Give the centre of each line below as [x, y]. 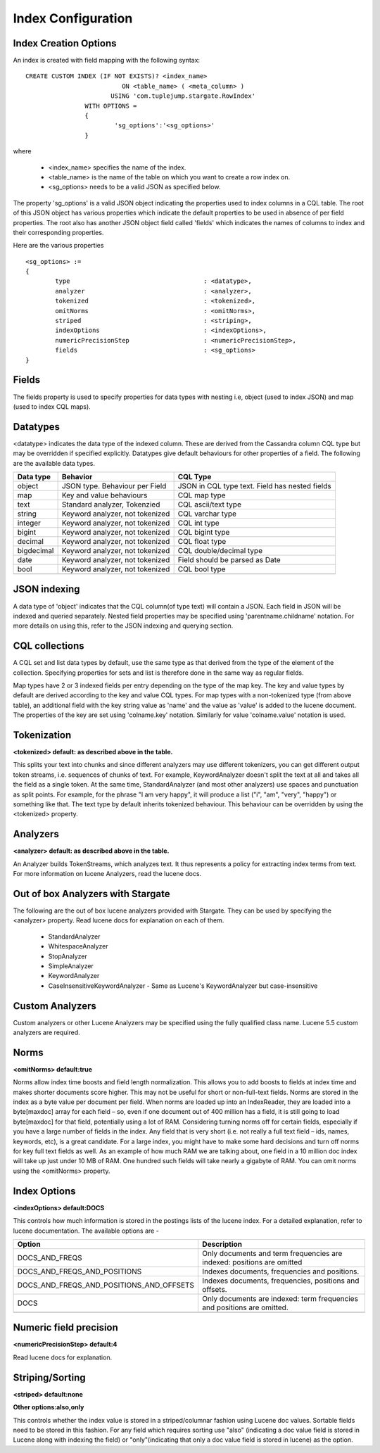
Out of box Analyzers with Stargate [91, 894]
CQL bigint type [204, 532]
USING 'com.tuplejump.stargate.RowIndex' [183, 96]
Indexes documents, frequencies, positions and [280, 1281]
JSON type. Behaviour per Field [114, 486]
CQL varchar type [207, 514]
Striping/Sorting [49, 1377]
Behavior [77, 476]
